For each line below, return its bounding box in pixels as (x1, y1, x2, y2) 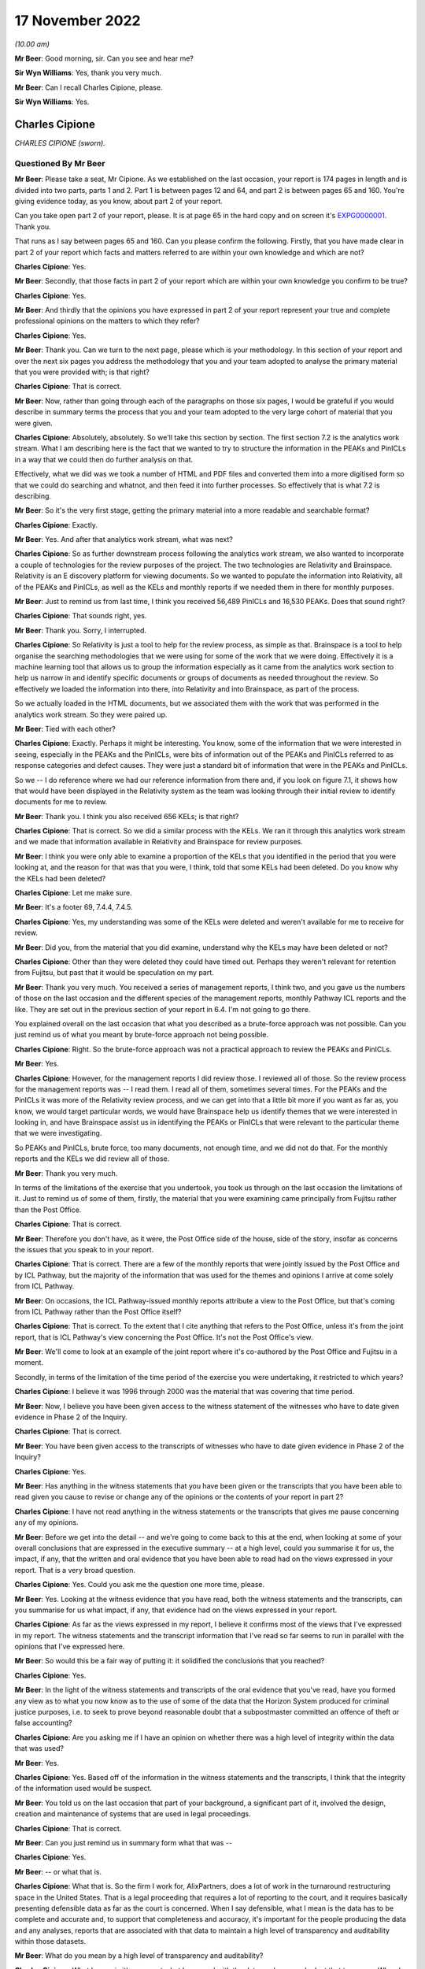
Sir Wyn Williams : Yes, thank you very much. (14, 68, 162, 78)
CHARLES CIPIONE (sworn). (14, 139, 105, 148)
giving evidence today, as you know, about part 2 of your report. (14, 196, 224, 206)
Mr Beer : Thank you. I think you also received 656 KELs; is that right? (14, 811, 239, 821)
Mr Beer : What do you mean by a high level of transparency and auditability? (14, 1951, 264, 1960)
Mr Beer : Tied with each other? (14, 724, 116, 733)
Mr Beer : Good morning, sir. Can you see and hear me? (14, 54, 194, 63)
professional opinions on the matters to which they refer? (14, 316, 200, 326)
